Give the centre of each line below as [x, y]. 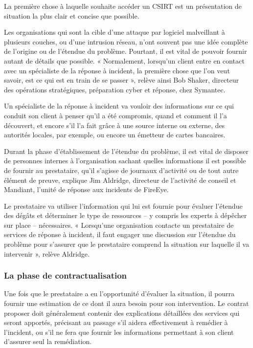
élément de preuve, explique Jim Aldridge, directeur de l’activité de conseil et [120, 180]
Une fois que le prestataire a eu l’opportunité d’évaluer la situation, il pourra [119, 294]
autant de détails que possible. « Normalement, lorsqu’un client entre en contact [124, 60]
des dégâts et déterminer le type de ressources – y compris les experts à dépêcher [126, 215]
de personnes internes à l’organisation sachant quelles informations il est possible [125, 161]
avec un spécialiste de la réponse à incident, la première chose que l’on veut [117, 70]
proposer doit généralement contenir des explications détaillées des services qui [122, 313]
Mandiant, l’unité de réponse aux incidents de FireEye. [86, 189]
